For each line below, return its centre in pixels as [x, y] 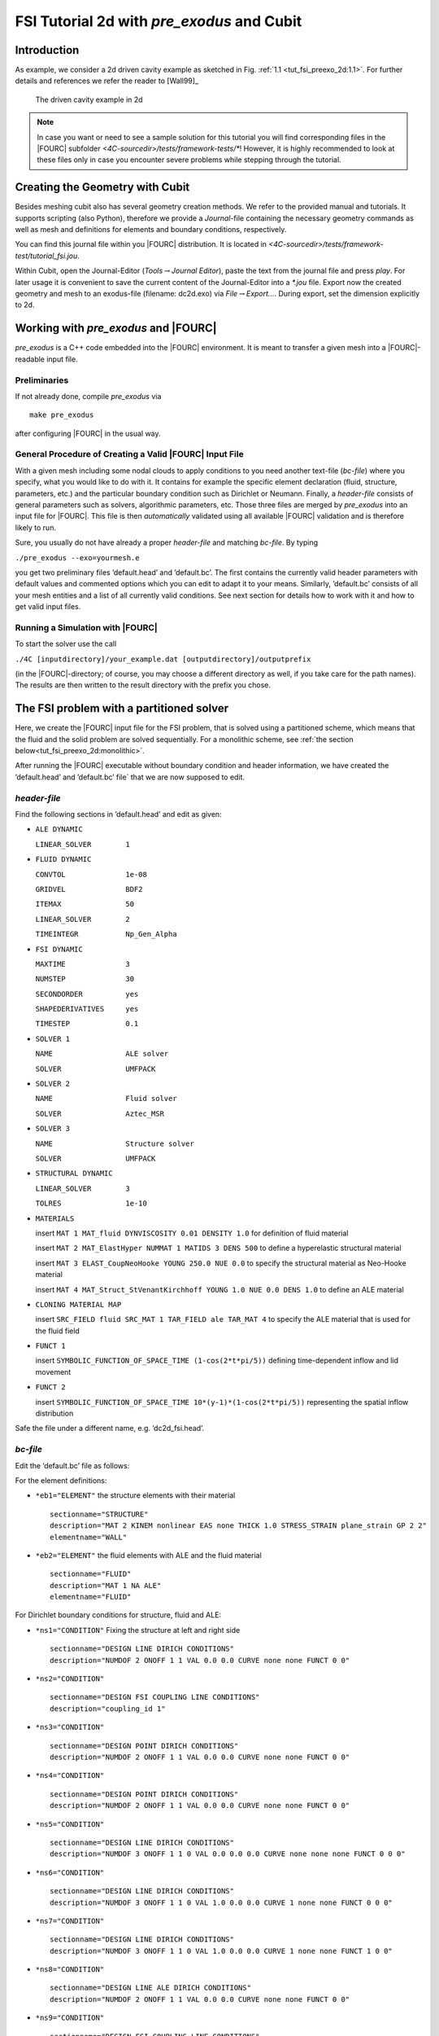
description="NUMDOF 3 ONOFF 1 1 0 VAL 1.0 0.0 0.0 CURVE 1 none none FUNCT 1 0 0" [222, 1951]
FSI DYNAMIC [59, 949]
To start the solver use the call [66, 644]
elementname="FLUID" [91, 1597]
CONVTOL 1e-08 [91, 874]
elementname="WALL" [89, 1537]
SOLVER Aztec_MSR [100, 1113]
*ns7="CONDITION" [70, 1921]
